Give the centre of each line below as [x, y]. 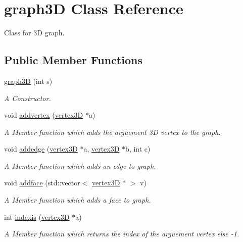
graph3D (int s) [28, 81]
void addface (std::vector [42, 183]
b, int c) [138, 149]
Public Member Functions [73, 60]
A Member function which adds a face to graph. [78, 200]
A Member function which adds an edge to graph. [80, 165]
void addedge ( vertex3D [41, 149]
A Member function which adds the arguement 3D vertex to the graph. [112, 132]
